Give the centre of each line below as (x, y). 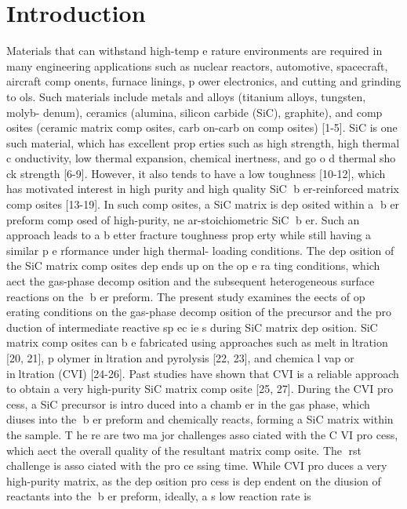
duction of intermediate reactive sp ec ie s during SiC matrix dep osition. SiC (192, 327)
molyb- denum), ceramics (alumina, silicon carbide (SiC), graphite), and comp (194, 112)
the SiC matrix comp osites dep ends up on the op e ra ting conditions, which (193, 265)
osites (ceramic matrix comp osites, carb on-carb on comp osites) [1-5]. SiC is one (202, 127)
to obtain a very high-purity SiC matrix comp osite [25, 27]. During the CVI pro (200, 389)
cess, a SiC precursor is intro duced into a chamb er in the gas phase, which (188, 404)
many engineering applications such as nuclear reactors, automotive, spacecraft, (197, 65)
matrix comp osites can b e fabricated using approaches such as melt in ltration (197, 342)
